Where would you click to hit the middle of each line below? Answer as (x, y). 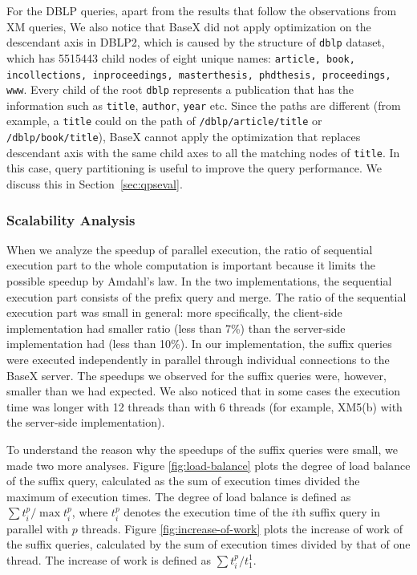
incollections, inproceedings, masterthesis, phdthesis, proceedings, (199, 75)
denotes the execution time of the (206, 512)
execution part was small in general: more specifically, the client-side (174, 312)
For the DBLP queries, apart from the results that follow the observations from (202, 10)
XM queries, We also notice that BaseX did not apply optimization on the (189, 26)
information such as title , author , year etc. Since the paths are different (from (204, 105)
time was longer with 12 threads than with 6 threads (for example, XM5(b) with (204, 406)
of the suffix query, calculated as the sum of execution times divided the (183, 481)
